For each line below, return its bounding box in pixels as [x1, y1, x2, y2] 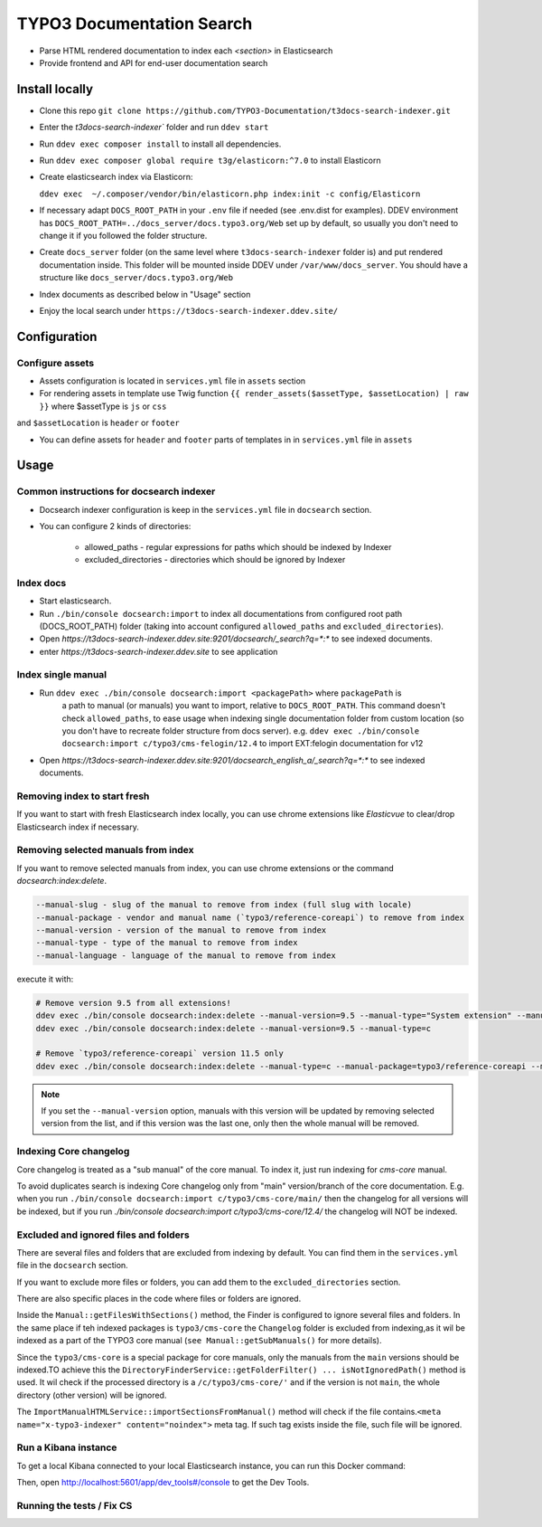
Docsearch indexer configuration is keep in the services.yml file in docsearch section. [39, 504, 372, 515]
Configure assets [16, 356, 95, 369]
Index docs [16, 576, 67, 589]
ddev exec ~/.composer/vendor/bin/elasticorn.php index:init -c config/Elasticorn [39, 188, 421, 199]
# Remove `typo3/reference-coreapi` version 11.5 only [35, 1048, 284, 1058]
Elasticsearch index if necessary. [16, 821, 140, 832]
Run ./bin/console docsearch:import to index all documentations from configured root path [39, 608, 403, 619]
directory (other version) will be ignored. [16, 1389, 167, 1400]
